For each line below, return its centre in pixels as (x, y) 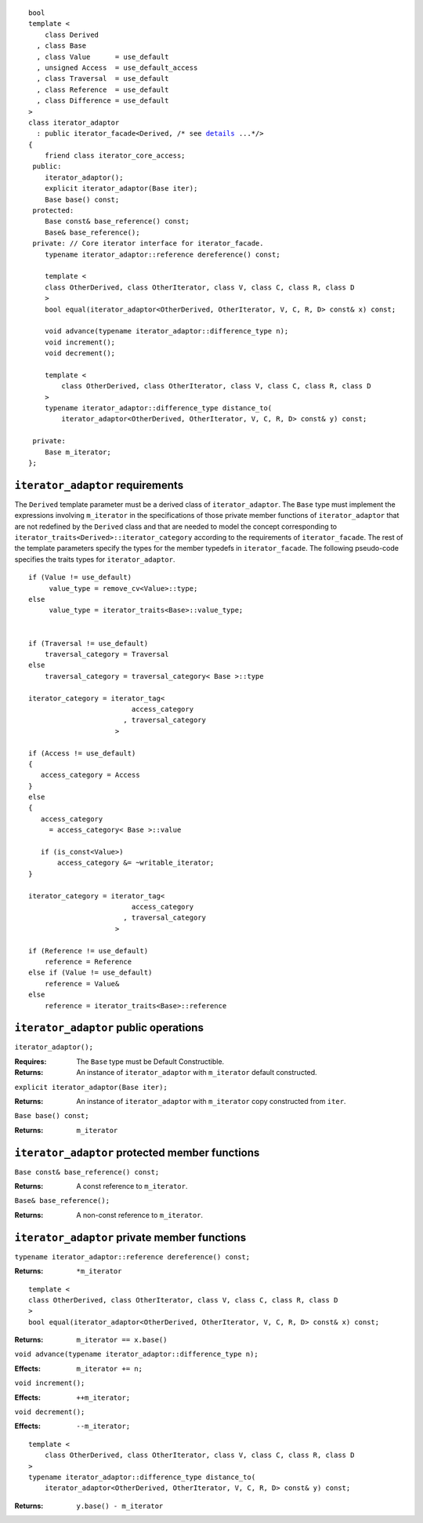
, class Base (61, 46)
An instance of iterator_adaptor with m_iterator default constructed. (197, 1073)
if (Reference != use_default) (89, 951)
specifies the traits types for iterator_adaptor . (95, 559)
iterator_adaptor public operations (109, 1028)
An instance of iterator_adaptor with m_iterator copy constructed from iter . (211, 1101)
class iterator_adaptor (74, 122)
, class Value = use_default (103, 56)
